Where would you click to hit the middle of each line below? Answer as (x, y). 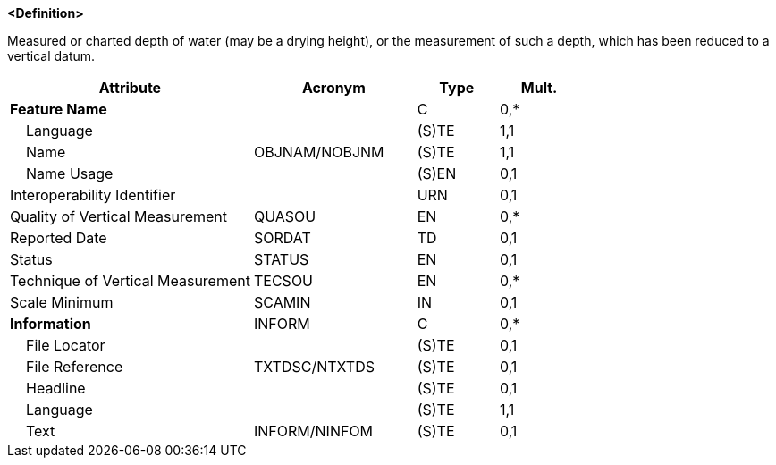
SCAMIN (282, 302)
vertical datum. (51, 56)
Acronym (333, 88)
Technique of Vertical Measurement (130, 281)
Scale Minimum (62, 302)
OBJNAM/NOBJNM (319, 152)
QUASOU (285, 216)
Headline (56, 388)
